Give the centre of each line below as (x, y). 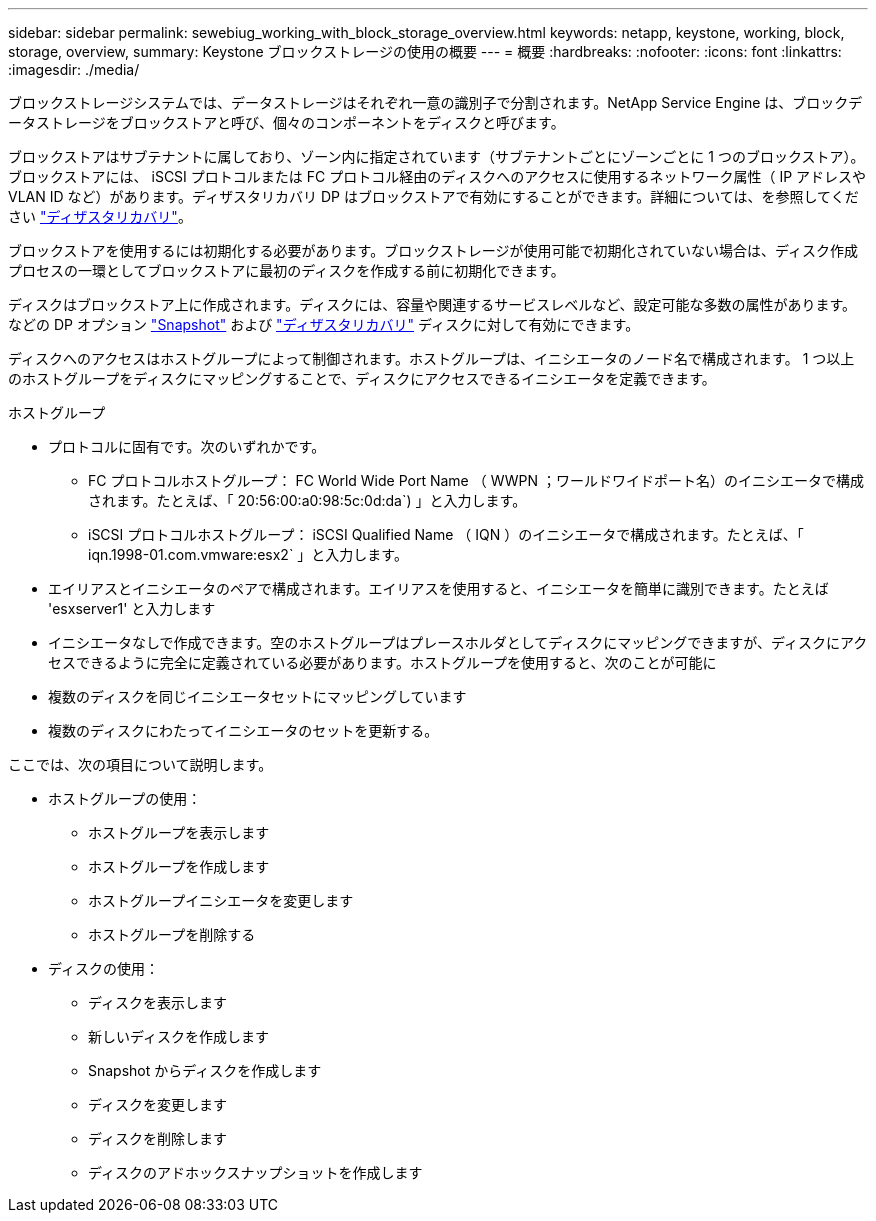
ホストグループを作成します (179, 866)
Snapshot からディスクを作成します (205, 1070)
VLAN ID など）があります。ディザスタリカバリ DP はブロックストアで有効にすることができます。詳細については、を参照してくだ (433, 196)
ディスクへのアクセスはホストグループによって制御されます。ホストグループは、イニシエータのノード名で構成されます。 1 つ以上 (431, 358)
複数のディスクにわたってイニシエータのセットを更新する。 (243, 730)
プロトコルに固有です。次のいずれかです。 (187, 446)
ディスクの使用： (104, 968)
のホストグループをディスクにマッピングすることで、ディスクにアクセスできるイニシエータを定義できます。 (362, 378)
